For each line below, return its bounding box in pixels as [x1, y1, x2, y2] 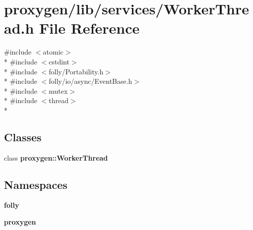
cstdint [49, 56, 69, 66]
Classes [4, 129, 42, 144]
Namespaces [4, 176, 67, 192]
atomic [43, 47, 63, 57]
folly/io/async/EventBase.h [49, 76, 132, 86]
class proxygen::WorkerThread [4, 152, 108, 163]
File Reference [39, 18, 140, 38]
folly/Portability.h [49, 66, 104, 76]
